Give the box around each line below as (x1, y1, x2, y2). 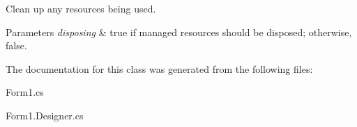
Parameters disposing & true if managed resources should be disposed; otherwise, (6, 24, 352, 39)
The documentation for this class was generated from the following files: (6, 61, 313, 76)
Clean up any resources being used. (6, 1, 156, 15)
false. (6, 38, 27, 53)
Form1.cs (6, 85, 44, 99)
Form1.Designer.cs (6, 108, 84, 122)
